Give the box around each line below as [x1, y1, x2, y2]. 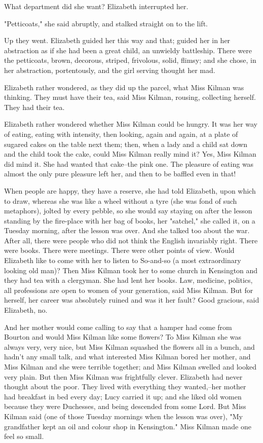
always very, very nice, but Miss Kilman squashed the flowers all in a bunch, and [4, 341, 255, 352]
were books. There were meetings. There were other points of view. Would [4, 245, 235, 255]
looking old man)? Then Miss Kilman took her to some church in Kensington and [4, 265, 258, 275]
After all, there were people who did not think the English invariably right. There [4, 235, 258, 245]
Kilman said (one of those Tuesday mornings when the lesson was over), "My [4, 411, 243, 421]
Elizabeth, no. [4, 305, 48, 315]
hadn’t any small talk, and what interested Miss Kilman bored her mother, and [4, 351, 251, 362]
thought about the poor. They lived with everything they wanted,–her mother [4, 381, 246, 392]
